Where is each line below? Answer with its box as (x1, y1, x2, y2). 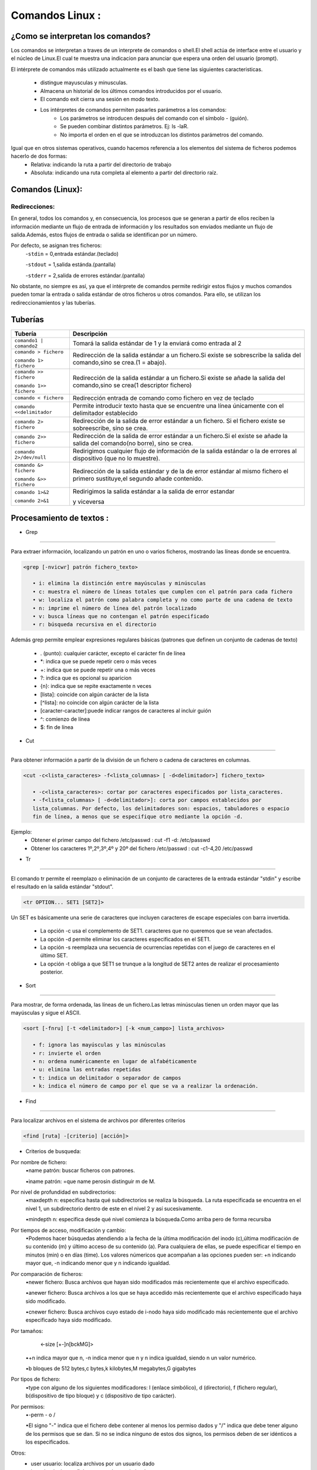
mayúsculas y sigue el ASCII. (11, 1009, 81, 1017)
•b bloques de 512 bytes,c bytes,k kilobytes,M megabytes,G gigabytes (25, 1365, 197, 1372)
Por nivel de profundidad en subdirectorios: (11, 1188, 116, 1195)
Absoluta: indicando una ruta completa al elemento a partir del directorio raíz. (31, 169, 218, 176)
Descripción (72, 329, 108, 338)
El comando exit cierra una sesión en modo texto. (40, 96, 160, 103)
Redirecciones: (11, 202, 55, 211)
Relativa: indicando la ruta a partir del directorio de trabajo (31, 161, 171, 168)
